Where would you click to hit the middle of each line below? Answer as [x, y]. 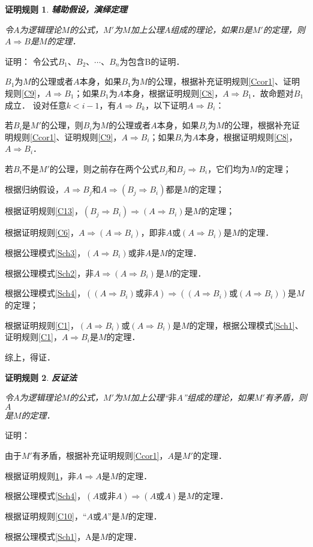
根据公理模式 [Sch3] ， [45, 252]
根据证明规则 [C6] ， [42, 232]
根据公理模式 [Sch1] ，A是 [52, 536]
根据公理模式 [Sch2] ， [45, 273]
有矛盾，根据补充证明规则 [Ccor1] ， [100, 455]
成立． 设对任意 [36, 105]
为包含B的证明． [152, 61]
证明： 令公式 [31, 61]
